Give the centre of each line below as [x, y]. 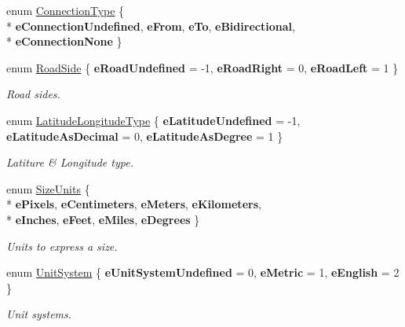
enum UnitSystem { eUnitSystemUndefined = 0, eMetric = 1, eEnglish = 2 [203, 272]
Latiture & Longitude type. [70, 162]
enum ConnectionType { [66, 10]
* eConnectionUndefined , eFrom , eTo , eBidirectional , [151, 26]
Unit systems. [39, 314]
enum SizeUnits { [48, 188]
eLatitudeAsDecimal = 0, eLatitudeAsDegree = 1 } [145, 136]
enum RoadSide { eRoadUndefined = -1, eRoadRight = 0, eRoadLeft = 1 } [202, 67]
